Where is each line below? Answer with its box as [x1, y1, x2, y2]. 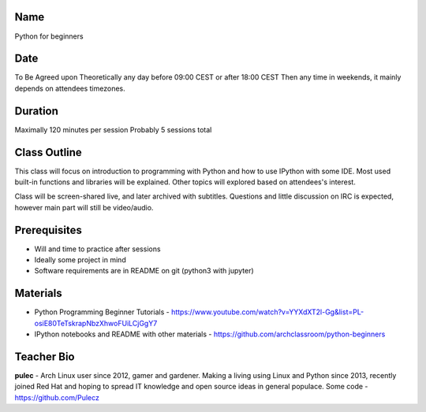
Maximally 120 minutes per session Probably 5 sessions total [14, 124, 212, 134]
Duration [14, 104, 59, 117]
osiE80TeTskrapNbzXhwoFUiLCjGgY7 [34, 318, 158, 328]
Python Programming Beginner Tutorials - [34, 307, 170, 317]
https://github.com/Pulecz [14, 392, 100, 402]
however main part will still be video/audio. [14, 202, 154, 212]
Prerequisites [14, 223, 82, 236]
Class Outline [14, 146, 82, 159]
